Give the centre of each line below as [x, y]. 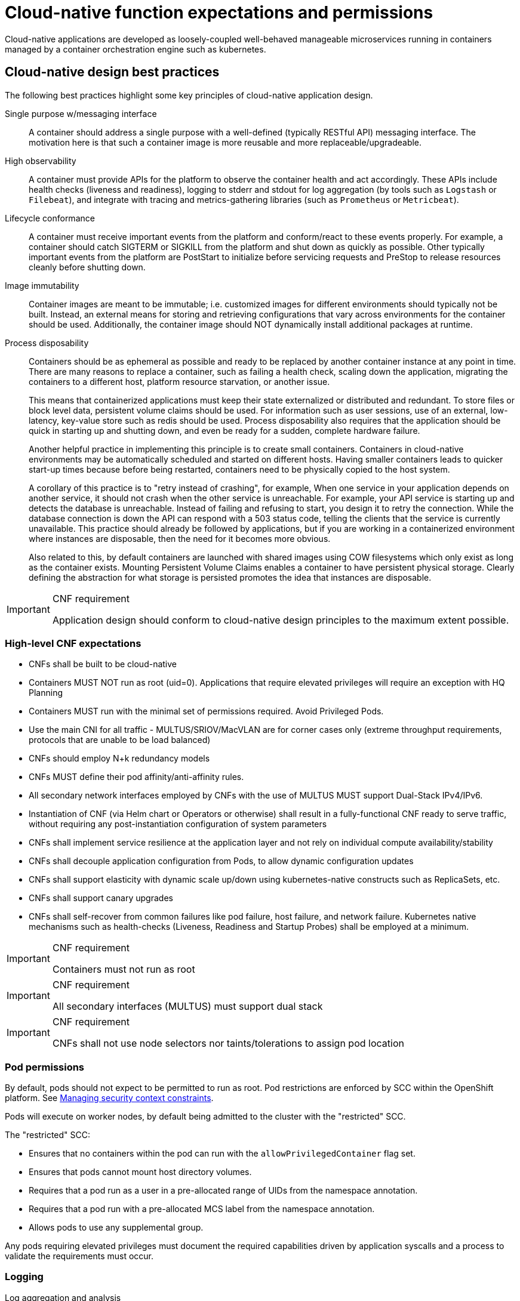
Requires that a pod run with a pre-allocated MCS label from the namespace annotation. [202, 1209]
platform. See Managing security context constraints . [109, 1098]
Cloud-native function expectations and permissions [219, 13]
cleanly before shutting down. [87, 267]
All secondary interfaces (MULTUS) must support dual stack [187, 1006]
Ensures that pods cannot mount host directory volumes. [140, 1172]
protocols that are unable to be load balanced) [120, 740]
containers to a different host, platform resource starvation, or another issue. [179, 381]
